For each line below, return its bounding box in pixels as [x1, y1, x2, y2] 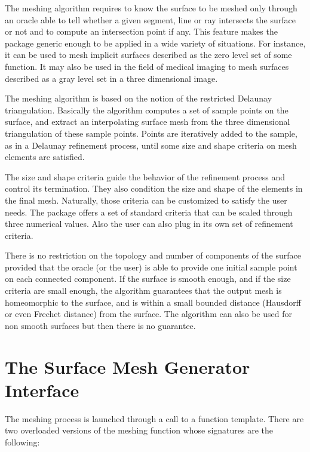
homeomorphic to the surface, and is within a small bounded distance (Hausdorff [5, 296, 301, 308]
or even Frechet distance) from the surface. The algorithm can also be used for [5, 308, 292, 320]
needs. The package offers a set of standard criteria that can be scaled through [5, 205, 293, 218]
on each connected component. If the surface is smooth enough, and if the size [5, 272, 291, 285]
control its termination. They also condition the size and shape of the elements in [5, 182, 303, 195]
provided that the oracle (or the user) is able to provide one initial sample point [5, 260, 297, 273]
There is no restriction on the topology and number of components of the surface [5, 249, 301, 262]
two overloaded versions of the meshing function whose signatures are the [5, 424, 273, 436]
